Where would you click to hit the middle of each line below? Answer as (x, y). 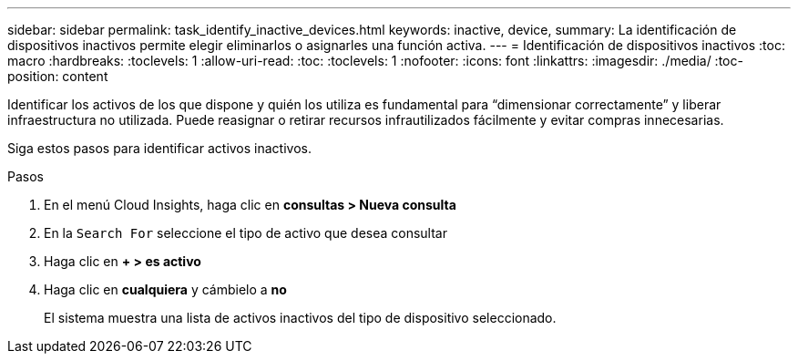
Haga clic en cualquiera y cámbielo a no (165, 289)
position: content (58, 76)
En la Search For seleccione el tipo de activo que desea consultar (246, 233)
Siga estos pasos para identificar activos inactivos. (159, 148)
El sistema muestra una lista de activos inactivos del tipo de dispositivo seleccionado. (300, 318)
